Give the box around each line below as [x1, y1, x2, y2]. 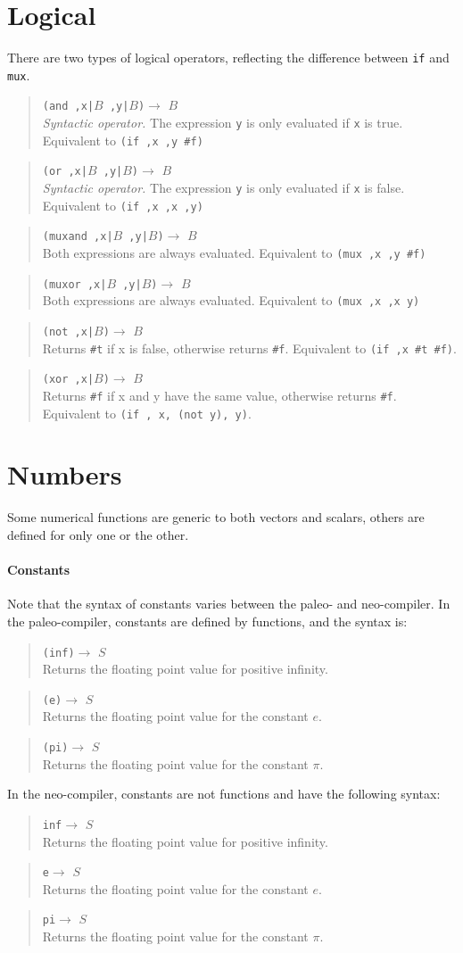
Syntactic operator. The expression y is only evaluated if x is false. [42, 178, 405, 197]
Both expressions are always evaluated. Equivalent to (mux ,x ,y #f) [42, 244, 426, 262]
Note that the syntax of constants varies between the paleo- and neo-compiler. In [7, 594, 451, 613]
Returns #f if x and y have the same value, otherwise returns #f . [42, 385, 397, 404]
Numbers [7, 456, 122, 493]
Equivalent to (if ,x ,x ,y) [42, 195, 203, 214]
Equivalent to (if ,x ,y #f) [42, 130, 203, 149]
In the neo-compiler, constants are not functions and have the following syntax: [7, 784, 441, 803]
